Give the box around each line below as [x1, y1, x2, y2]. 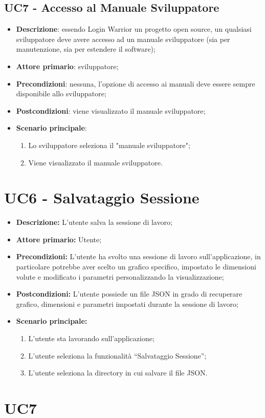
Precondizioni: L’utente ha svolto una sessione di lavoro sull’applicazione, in [16, 251, 261, 262]
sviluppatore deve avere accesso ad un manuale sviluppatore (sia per [16, 33, 230, 44]
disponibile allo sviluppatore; [16, 88, 106, 99]
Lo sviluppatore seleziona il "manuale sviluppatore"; [28, 139, 190, 150]
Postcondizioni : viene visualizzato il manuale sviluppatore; [16, 105, 206, 116]
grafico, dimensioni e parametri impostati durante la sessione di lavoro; [16, 298, 238, 309]
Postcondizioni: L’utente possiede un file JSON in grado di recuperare [16, 288, 242, 299]
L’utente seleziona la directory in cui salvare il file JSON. [28, 367, 208, 378]
